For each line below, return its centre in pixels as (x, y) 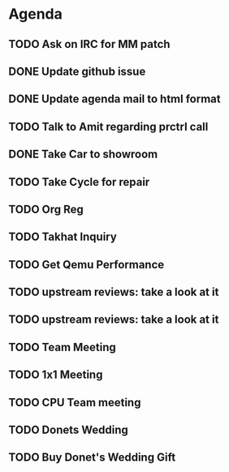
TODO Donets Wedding (68, 430)
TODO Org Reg (46, 209)
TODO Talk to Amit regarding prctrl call (108, 127)
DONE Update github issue (77, 71)
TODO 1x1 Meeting (56, 375)
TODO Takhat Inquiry (63, 237)
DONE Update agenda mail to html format (114, 99)
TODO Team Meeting (62, 347)
